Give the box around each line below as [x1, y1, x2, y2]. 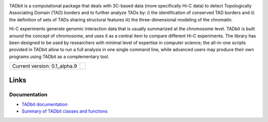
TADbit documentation [21, 101, 68, 107]
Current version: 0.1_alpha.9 [12, 62, 77, 69]
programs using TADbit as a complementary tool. [9, 54, 110, 60]
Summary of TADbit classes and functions [21, 108, 108, 114]
